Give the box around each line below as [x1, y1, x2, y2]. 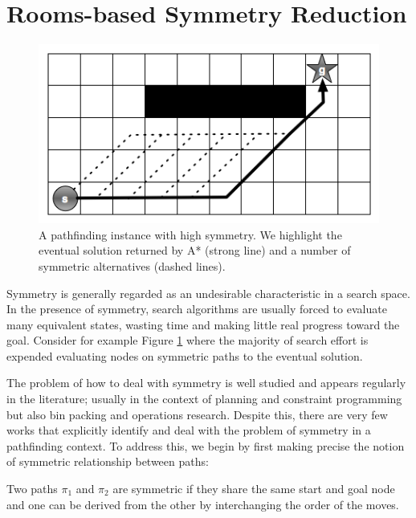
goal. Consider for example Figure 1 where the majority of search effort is [6, 332, 369, 349]
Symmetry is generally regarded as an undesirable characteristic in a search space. [6, 284, 410, 301]
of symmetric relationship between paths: [6, 453, 209, 470]
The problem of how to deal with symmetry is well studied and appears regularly [6, 374, 406, 391]
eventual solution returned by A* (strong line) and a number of [39, 242, 351, 259]
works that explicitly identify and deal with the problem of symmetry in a [6, 422, 371, 438]
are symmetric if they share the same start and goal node [112, 480, 395, 497]
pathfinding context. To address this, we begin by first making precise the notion [6, 437, 405, 454]
